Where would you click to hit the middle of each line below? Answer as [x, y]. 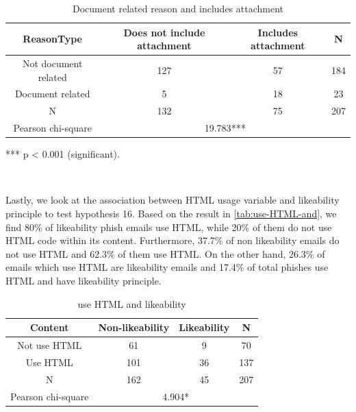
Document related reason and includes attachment [178, 8]
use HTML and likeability [132, 303]
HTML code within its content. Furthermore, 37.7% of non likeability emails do [173, 240]
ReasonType [52, 39]
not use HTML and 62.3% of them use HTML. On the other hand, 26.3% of [165, 253]
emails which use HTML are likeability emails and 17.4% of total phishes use [167, 267]
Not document [52, 63]
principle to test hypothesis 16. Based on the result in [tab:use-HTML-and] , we [171, 214]
